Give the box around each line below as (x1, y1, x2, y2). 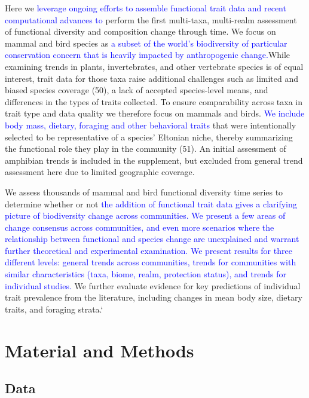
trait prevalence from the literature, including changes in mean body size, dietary (5, 291, 302, 304)
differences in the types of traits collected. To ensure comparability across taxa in (5, 95, 303, 108)
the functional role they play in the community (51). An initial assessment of (5, 142, 286, 155)
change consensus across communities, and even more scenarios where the (5, 221, 274, 233)
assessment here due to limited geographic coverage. (5, 166, 195, 178)
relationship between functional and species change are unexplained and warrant (5, 232, 299, 245)
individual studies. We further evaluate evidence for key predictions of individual (5, 279, 301, 292)
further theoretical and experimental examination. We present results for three (5, 244, 292, 256)
